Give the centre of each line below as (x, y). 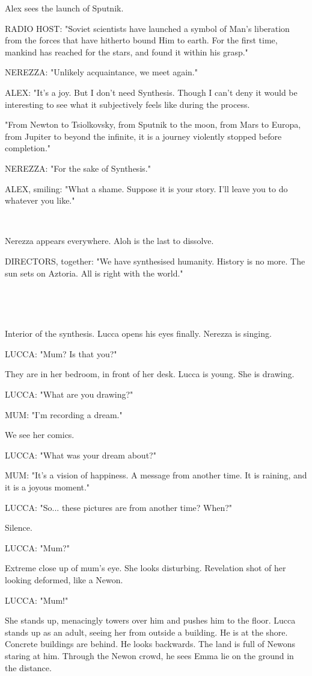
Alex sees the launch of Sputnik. (64, 8)
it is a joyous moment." (47, 487)
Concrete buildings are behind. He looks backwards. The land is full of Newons (150, 644)
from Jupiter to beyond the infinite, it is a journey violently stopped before (143, 136)
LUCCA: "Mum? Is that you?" (61, 353)
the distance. (28, 667)
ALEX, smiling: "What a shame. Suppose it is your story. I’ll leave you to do (146, 188)
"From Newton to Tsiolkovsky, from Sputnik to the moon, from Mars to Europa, (153, 124)
